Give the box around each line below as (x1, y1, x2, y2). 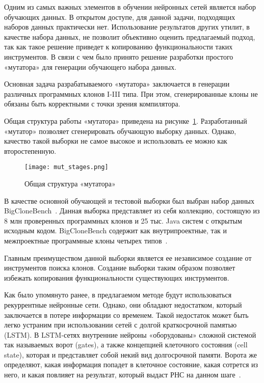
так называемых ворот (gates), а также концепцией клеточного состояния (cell (4, 339, 248, 350)
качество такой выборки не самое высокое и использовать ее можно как (4, 135, 227, 146)
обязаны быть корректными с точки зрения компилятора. (4, 98, 180, 109)
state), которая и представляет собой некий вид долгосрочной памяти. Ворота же (4, 349, 257, 360)
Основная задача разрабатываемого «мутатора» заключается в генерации (4, 78, 230, 89)
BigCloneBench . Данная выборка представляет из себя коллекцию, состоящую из (4, 205, 260, 216)
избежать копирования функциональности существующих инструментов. (4, 272, 229, 283)
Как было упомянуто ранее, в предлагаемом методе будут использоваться (4, 289, 232, 300)
